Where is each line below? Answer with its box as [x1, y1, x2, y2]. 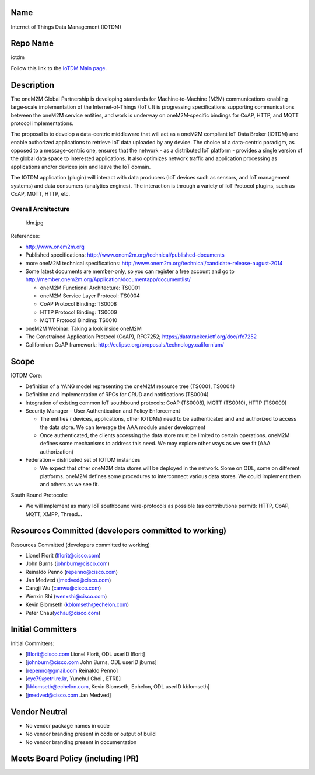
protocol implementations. [10, 120, 74, 127]
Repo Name [10, 39, 54, 49]
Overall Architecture [10, 205, 70, 213]
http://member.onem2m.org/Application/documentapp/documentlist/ [25, 276, 191, 283]
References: [10, 233, 40, 240]
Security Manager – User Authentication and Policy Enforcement [25, 407, 180, 414]
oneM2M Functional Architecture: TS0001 [40, 284, 140, 291]
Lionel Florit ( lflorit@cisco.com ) [25, 552, 101, 559]
